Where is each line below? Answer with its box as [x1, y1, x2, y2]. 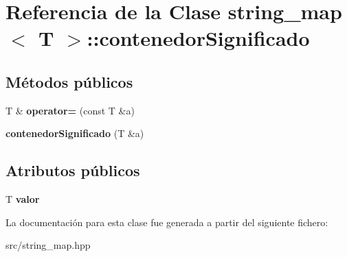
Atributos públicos [5, 160, 140, 181]
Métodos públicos [5, 71, 133, 92]
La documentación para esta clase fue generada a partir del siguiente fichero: [5, 215, 328, 229]
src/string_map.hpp [5, 238, 91, 252]
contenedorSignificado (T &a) [5, 126, 144, 140]
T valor [5, 192, 40, 206]
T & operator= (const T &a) [5, 103, 135, 117]
